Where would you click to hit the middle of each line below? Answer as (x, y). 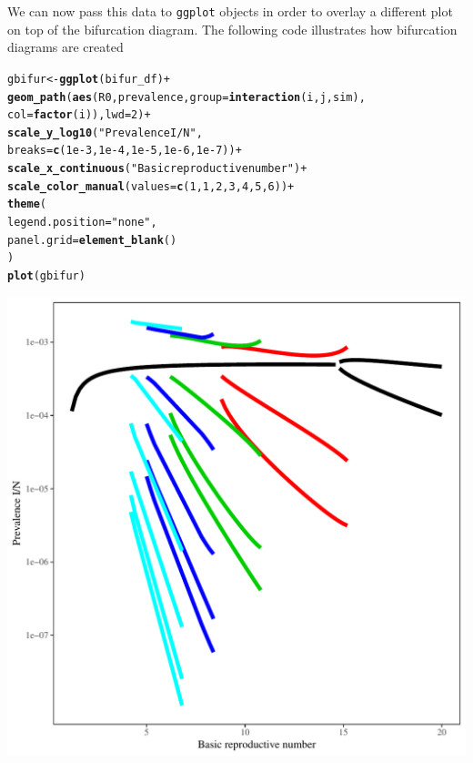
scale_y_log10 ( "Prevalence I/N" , (105, 132)
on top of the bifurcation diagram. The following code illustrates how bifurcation (232, 29)
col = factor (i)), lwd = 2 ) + (79, 115)
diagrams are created (65, 47)
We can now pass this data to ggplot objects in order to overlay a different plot (230, 11)
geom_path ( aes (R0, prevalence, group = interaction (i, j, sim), (186, 97)
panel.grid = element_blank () (92, 240)
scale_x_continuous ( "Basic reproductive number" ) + (157, 169)
